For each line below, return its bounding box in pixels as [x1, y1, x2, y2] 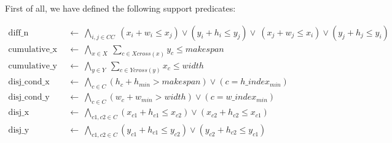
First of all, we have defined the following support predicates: [5, 2, 236, 14]
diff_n [8, 28, 29, 37]
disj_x [8, 108, 29, 117]
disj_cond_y [8, 93, 50, 102]
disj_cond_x [8, 78, 50, 87]
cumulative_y [8, 61, 57, 70]
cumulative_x [8, 45, 57, 54]
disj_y [8, 125, 29, 134]
